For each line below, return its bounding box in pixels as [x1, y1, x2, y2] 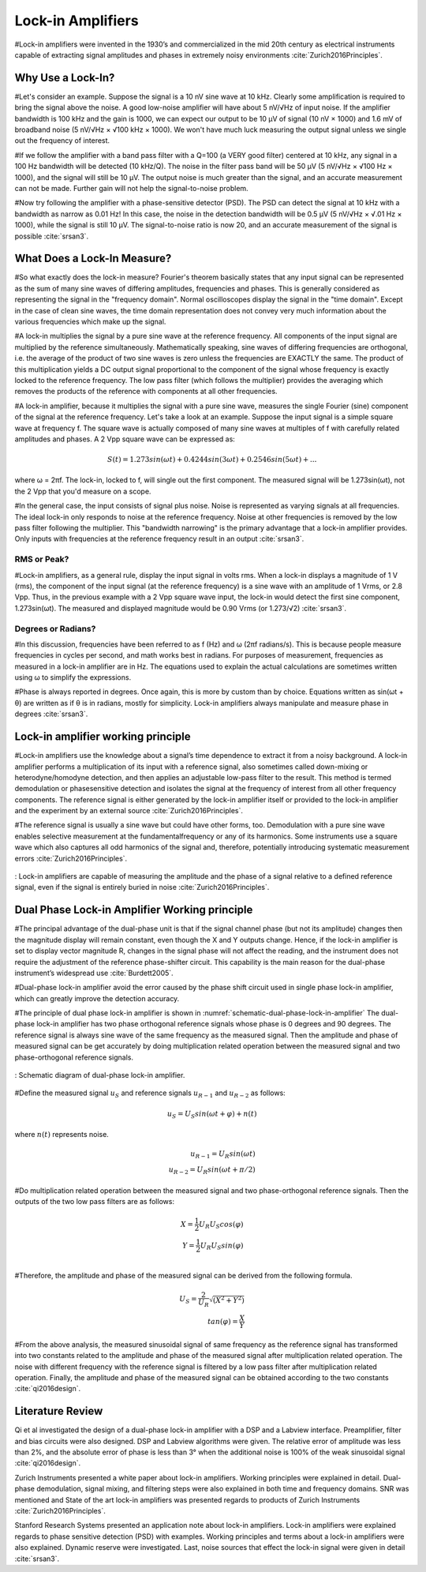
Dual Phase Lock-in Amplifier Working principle [14, 903, 253, 917]
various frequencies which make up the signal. [14, 317, 166, 326]
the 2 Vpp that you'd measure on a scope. [14, 486, 151, 496]
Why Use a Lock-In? [14, 71, 115, 84]
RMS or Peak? [14, 553, 69, 565]
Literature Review [14, 1405, 103, 1418]
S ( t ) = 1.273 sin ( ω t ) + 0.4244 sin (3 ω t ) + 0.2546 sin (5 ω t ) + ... [106, 455, 317, 464]
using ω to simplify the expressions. [14, 673, 132, 682]
